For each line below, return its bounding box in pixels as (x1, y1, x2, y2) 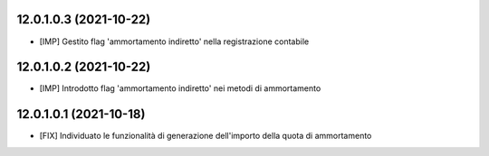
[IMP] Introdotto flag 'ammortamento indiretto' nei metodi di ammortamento (39, 83, 321, 94)
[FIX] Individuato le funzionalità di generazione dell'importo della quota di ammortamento (39, 131, 372, 142)
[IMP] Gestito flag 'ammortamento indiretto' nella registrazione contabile (39, 36, 310, 47)
